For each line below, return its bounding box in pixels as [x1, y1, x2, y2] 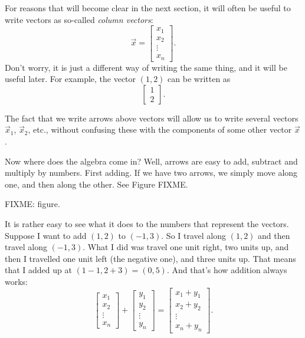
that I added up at [5, 264, 72, 276]
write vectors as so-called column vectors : [5, 13, 153, 25]
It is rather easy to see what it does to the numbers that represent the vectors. [5, 218, 289, 230]
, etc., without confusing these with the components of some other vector [28, 123, 292, 136]
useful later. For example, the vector [5, 73, 136, 85]
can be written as [168, 73, 231, 85]
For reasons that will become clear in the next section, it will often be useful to [5, 2, 291, 14]
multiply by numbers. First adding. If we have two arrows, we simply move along [5, 166, 298, 179]
